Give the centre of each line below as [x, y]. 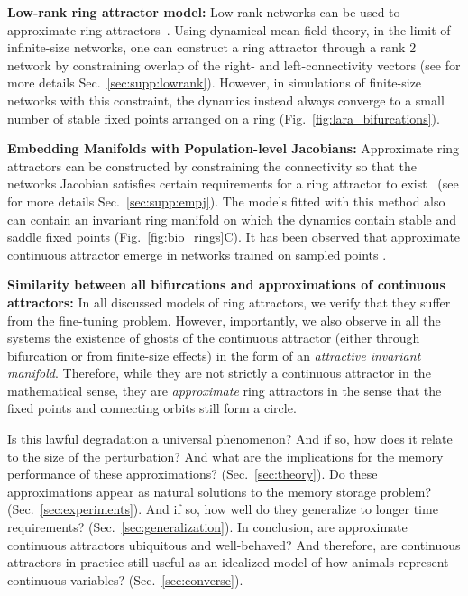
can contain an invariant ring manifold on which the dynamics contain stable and [232, 219]
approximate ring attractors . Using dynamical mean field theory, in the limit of [229, 29]
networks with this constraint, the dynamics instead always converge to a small [226, 100]
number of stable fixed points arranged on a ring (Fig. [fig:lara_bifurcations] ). [224, 118]
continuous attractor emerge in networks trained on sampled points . [197, 254]
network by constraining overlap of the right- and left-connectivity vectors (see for [234, 64]
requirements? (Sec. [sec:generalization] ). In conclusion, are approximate [207, 527]
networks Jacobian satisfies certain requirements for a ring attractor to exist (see [233, 183]
